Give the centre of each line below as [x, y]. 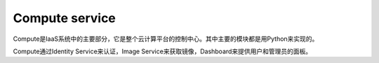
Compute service [64, 18]
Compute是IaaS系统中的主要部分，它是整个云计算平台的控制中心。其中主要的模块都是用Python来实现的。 [166, 39]
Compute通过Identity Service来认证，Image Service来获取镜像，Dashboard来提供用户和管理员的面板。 [162, 51]
